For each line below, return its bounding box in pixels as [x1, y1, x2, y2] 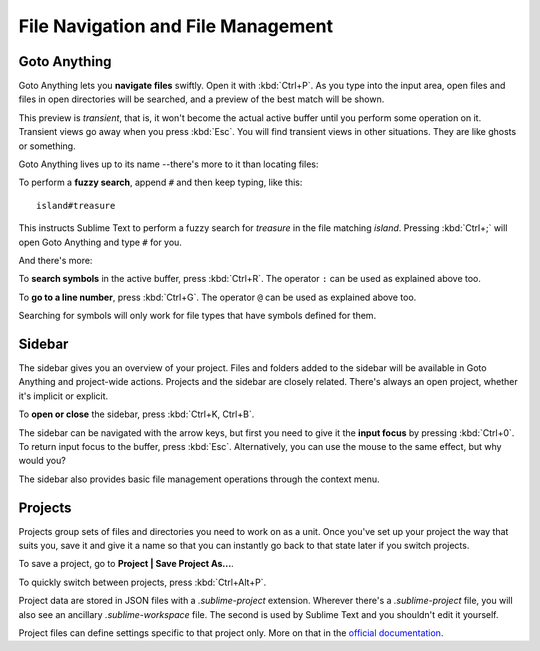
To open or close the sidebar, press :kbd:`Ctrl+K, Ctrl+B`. [18, 408, 255, 420]
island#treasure [36, 200, 116, 211]
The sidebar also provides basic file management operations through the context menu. [18, 473, 380, 485]
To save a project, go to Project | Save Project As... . [18, 558, 234, 570]
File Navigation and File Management [18, 15, 334, 37]
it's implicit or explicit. [18, 390, 109, 402]
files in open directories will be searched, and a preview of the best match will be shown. [18, 93, 385, 105]
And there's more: [18, 254, 93, 266]
